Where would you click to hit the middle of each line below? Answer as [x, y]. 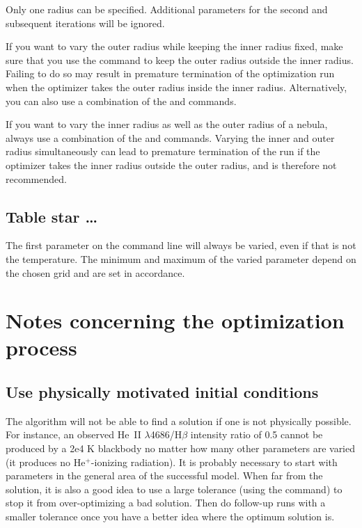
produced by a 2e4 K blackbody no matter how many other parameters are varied [181, 448]
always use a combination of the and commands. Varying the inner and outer [170, 137]
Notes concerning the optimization [175, 320]
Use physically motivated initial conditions [162, 392]
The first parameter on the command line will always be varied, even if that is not [181, 245]
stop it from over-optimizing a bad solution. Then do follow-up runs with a [166, 503]
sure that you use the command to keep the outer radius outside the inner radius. [180, 59]
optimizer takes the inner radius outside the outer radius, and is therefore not [171, 165]
